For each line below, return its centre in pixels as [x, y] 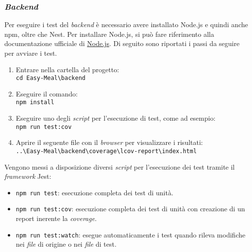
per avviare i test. [31, 53]
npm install [35, 102]
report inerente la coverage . [56, 218]
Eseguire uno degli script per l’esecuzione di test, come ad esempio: [116, 118]
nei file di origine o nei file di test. [66, 244]
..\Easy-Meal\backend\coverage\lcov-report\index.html [106, 151]
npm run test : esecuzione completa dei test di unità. [94, 192]
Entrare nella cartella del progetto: [67, 69]
